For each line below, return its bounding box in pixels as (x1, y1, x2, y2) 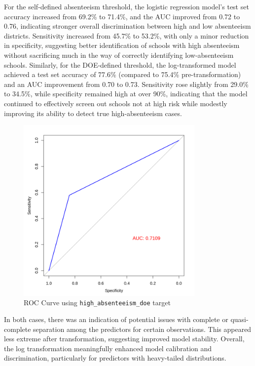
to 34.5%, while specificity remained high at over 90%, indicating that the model (4, 88, 248, 99)
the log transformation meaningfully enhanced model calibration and (4, 343, 212, 353)
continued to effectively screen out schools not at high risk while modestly (4, 98, 227, 108)
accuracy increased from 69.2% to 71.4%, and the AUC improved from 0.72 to (4, 11, 240, 21)
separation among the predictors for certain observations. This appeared (33, 324, 252, 334)
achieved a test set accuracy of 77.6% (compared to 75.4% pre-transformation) (4, 69, 241, 80)
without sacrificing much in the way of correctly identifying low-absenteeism (4, 49, 234, 60)
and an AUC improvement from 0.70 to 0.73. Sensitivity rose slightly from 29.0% (4, 79, 249, 89)
